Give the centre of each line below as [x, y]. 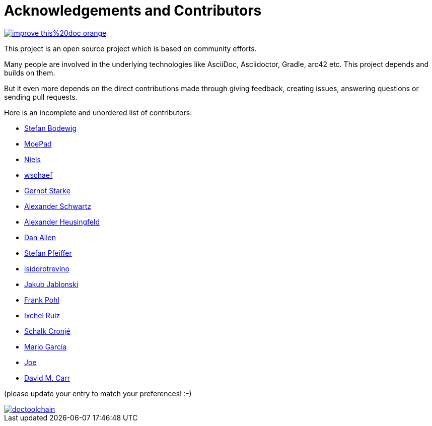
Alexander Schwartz [58, 206]
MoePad [38, 144]
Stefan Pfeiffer [48, 253]
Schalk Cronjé [47, 331]
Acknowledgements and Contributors [133, 11]
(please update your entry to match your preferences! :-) [98, 393]
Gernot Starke [47, 190]
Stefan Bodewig [51, 128]
